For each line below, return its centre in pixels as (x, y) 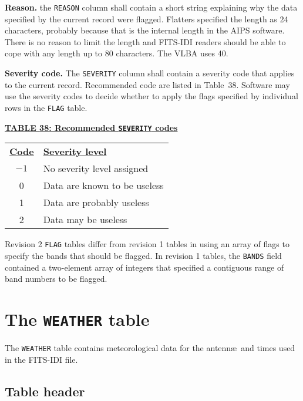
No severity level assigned (96, 169)
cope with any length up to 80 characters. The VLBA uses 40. (117, 53)
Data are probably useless (96, 203)
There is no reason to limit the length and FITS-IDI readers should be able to (145, 41)
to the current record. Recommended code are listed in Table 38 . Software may (147, 84)
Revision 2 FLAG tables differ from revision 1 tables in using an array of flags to (147, 244)
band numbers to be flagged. (56, 279)
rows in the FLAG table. (46, 107)
